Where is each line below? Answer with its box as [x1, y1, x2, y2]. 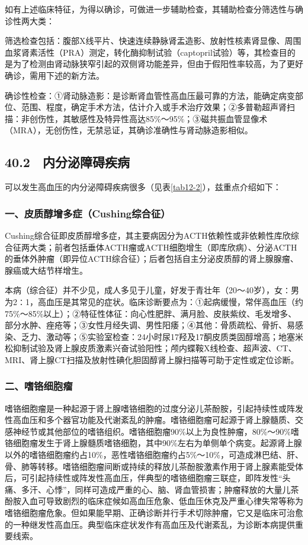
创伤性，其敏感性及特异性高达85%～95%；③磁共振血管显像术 [29, 112, 268, 124]
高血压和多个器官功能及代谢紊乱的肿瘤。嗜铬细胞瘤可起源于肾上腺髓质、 [12, 413, 295, 426]
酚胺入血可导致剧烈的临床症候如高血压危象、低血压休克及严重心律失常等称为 [5, 495, 303, 507]
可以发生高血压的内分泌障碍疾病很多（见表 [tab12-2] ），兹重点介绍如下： [5, 181, 281, 193]
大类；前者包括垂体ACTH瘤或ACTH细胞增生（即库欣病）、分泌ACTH [29, 241, 297, 253]
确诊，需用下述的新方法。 [5, 69, 104, 81]
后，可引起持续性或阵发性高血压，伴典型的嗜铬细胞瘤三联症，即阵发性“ [5, 472, 283, 484]
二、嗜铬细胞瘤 [5, 379, 73, 393]
